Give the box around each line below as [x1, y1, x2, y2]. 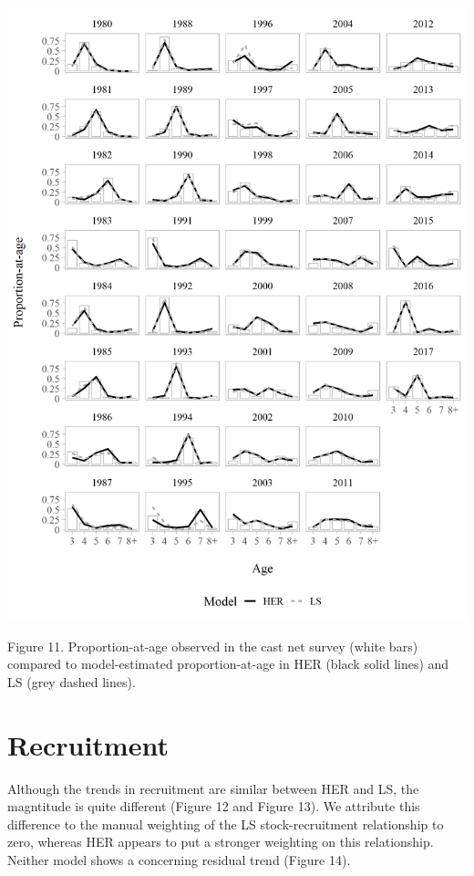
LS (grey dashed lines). [7, 672, 136, 691]
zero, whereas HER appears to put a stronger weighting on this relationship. [7, 832, 434, 851]
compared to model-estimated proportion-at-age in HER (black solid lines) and [7, 654, 449, 673]
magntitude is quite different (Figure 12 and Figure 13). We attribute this [7, 797, 420, 816]
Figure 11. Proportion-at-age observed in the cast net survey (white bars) [7, 636, 418, 655]
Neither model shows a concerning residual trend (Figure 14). [7, 850, 351, 869]
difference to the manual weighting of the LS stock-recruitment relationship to [7, 814, 444, 833]
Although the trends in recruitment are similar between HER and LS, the [7, 778, 419, 798]
